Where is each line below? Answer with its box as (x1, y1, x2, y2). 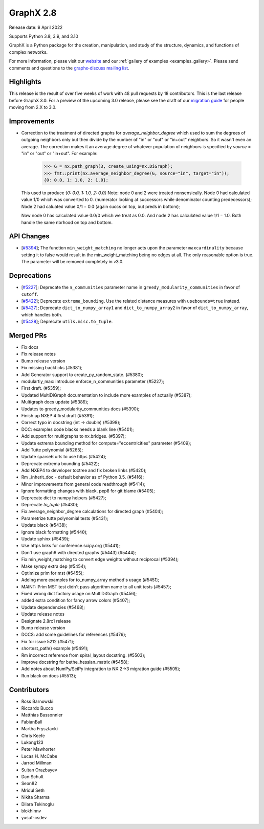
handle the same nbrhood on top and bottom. (21, 219, 113, 225)
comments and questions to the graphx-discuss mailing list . (9, 65, 130, 71)
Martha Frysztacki (21, 726, 58, 732)
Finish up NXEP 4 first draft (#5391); (21, 412, 94, 418)
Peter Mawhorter (21, 746, 56, 752)
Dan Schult (21, 773, 44, 780)
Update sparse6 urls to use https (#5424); (21, 454, 107, 460)
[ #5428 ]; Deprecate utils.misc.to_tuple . (21, 318, 113, 325)
